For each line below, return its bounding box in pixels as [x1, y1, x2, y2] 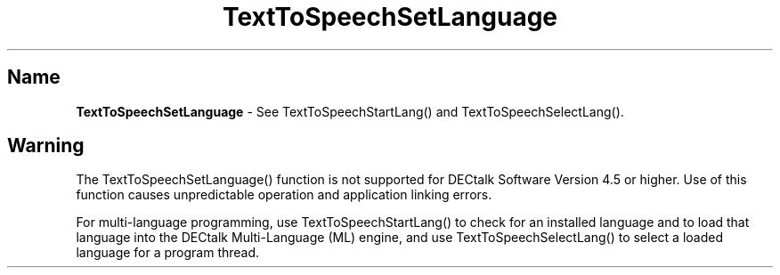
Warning [7, 134, 85, 158]
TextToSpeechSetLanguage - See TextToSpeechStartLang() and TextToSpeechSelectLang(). [76, 103, 624, 119]
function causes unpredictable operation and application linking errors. [76, 187, 492, 203]
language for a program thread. [76, 245, 260, 261]
